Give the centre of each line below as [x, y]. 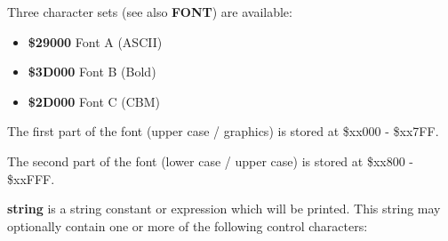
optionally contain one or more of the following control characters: [188, 225]
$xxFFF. [31, 178]
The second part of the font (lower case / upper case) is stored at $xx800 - [211, 161]
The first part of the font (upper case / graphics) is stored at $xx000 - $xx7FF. [223, 131]
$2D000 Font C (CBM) [94, 101]
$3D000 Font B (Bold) [92, 72]
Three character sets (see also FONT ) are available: [150, 12]
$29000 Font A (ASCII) [95, 41]
